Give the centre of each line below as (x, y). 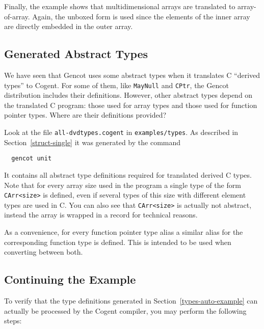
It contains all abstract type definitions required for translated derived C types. (128, 174)
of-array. (17, 16)
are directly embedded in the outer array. (69, 26)
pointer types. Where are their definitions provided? (85, 115)
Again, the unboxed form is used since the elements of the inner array (141, 16)
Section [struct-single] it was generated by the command (93, 142)
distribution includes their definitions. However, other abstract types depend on (128, 95)
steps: (13, 321)
